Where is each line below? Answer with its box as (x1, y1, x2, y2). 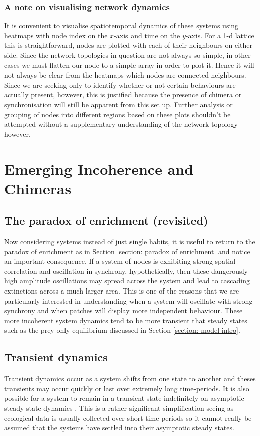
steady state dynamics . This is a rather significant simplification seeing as (4, 403, 234, 413)
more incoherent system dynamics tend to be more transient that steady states (4, 315, 247, 325)
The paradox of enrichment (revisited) (4, 212, 208, 228)
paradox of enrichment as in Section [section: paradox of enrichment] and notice (4, 246, 250, 256)
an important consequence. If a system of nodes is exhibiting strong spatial (4, 256, 236, 266)
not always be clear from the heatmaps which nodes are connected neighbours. (4, 69, 246, 80)
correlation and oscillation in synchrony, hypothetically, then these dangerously (4, 265, 248, 276)
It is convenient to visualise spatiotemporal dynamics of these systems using (4, 20, 239, 31)
